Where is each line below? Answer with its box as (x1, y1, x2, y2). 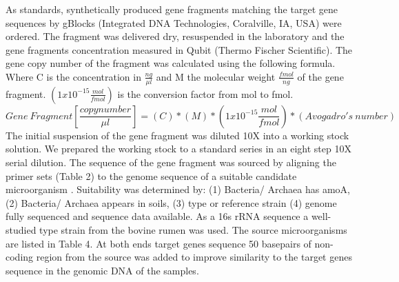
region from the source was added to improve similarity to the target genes (36, 250, 352, 264)
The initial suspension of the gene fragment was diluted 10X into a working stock (6, 128, 349, 142)
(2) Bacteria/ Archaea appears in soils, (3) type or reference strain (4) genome (6, 195, 337, 210)
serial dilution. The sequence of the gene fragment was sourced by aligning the (6, 154, 336, 169)
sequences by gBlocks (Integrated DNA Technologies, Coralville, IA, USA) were (6, 15, 342, 30)
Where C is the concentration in (6, 69, 141, 83)
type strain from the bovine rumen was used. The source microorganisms (39, 222, 347, 236)
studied (6, 222, 37, 236)
